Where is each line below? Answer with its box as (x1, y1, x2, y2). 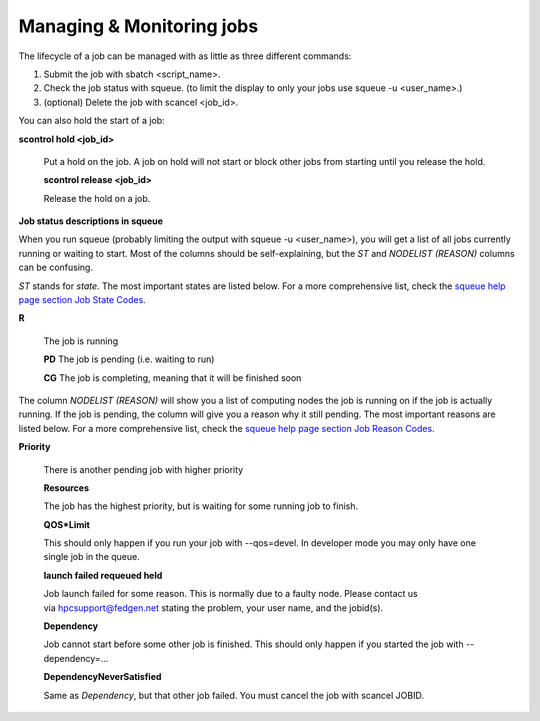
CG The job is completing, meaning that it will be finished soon (43, 371, 302, 384)
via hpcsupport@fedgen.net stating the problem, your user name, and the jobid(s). (43, 601, 384, 614)
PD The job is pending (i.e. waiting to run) (43, 353, 215, 365)
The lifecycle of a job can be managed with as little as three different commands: (18, 50, 352, 62)
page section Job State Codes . (18, 294, 147, 306)
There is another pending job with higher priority (43, 463, 244, 475)
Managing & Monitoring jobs (18, 15, 259, 37)
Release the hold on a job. (43, 192, 151, 204)
